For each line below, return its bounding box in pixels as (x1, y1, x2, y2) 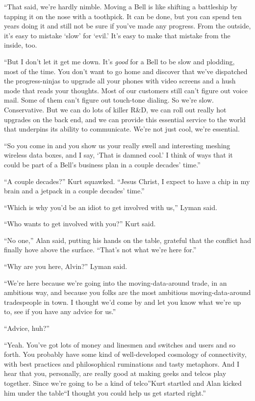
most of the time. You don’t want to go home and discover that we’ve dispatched (4, 66, 248, 76)
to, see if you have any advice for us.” (4, 306, 116, 317)
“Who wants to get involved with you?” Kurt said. (4, 218, 156, 229)
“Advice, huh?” (4, 323, 50, 333)
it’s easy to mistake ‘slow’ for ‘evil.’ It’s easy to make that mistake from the (4, 30, 230, 40)
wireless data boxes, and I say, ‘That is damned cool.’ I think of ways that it (4, 150, 233, 160)
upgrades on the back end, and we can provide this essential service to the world (4, 114, 246, 124)
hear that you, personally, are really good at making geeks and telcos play (4, 368, 227, 378)
